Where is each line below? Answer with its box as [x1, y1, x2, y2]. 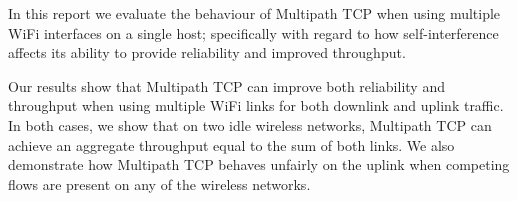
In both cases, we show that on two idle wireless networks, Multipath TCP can [8, 114, 492, 135]
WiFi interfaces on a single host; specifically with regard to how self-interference [8, 22, 499, 43]
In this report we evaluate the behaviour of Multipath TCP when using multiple [8, 3, 501, 23]
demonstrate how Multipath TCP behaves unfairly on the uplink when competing [8, 154, 510, 175]
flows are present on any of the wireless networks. [8, 173, 311, 194]
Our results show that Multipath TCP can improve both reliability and [8, 75, 445, 96]
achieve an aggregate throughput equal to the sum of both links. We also [8, 134, 455, 155]
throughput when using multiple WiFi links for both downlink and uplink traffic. [8, 95, 504, 116]
